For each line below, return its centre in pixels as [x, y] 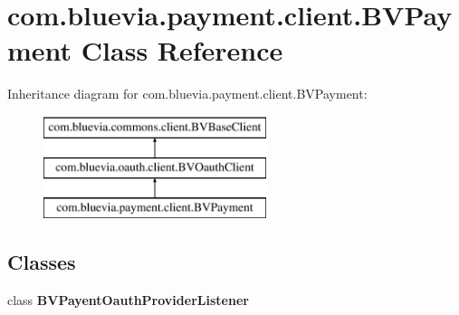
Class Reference [182, 50]
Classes [42, 262]
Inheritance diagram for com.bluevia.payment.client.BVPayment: [187, 94]
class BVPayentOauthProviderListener [128, 300]
